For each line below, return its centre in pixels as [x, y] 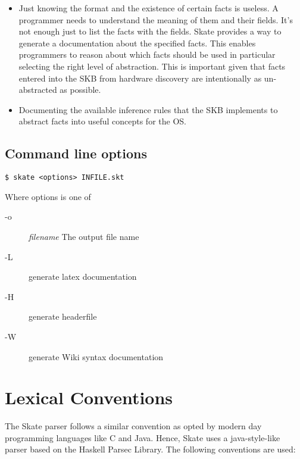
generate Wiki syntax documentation [96, 356]
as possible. [80, 90]
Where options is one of [48, 196]
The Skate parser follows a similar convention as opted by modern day [133, 426]
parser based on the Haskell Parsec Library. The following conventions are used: [150, 449]
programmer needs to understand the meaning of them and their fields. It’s [156, 19]
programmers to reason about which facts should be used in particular [147, 54]
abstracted [38, 90]
